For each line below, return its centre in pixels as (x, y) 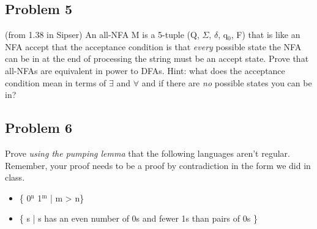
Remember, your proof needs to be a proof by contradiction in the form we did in (158, 165)
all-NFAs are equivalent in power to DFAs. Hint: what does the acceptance (145, 70)
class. (15, 177)
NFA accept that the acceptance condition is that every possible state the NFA (153, 46)
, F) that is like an (266, 35)
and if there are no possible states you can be (227, 82)
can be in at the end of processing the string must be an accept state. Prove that (157, 58)
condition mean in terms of (56, 82)
